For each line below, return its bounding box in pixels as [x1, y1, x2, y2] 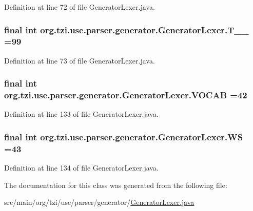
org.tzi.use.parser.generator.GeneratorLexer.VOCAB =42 [4, 89, 247, 101]
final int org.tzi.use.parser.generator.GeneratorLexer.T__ [4, 23, 249, 36]
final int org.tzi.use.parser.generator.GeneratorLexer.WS [4, 130, 243, 143]
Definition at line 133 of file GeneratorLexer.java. [4, 109, 159, 119]
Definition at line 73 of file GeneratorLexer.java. [4, 55, 155, 66]
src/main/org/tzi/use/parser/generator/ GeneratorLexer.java [4, 197, 194, 207]
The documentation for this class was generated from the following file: [4, 179, 227, 190]
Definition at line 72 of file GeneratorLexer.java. [4, 2, 155, 12]
